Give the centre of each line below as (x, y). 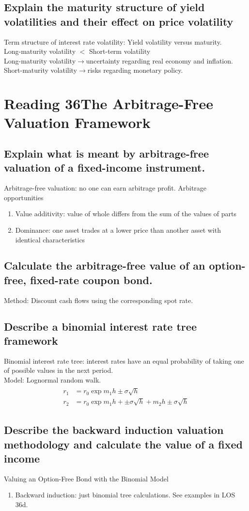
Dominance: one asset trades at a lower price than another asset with (118, 230)
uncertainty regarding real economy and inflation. (159, 60)
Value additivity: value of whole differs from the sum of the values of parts (126, 214)
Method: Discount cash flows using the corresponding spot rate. (99, 300)
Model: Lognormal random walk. (53, 380)
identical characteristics (50, 239)
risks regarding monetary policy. (135, 70)
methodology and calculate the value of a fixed (123, 444)
